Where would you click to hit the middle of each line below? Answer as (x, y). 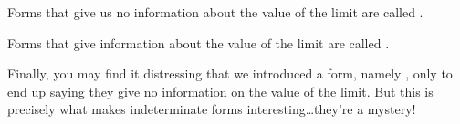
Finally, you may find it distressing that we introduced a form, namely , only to (230, 73)
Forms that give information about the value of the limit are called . (199, 42)
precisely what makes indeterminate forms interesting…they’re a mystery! (212, 109)
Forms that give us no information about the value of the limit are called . (215, 12)
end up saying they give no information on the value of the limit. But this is (220, 91)
